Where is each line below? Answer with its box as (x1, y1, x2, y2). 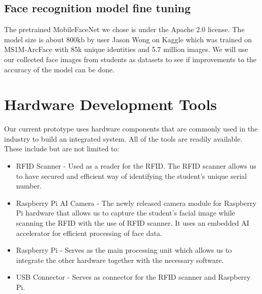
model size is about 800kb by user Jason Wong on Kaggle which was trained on (4, 34, 252, 44)
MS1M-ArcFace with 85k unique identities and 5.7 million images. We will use (4, 44, 248, 55)
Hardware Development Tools (4, 94, 217, 115)
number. (16, 180, 42, 191)
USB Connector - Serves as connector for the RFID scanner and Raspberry (16, 272, 251, 282)
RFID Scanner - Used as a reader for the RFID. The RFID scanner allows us (16, 161, 256, 171)
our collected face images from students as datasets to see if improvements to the (4, 54, 257, 64)
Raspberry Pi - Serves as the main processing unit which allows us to (16, 245, 232, 255)
